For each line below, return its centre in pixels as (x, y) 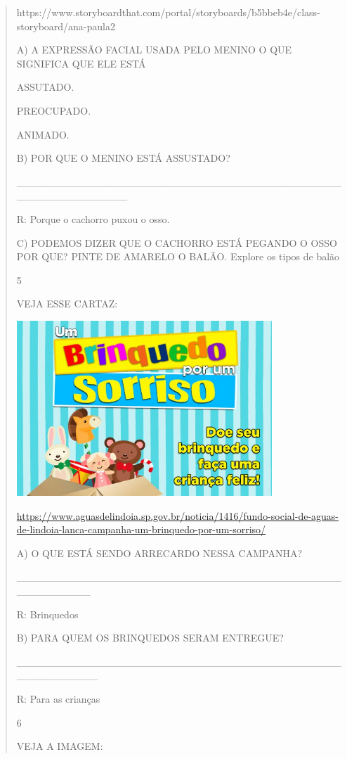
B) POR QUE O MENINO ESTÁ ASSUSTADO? (123, 158)
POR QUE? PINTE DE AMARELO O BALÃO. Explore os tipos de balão (178, 256)
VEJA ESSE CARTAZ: (67, 304)
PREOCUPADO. (54, 110)
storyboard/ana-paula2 (66, 26)
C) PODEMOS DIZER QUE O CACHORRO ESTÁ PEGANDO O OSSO (177, 242)
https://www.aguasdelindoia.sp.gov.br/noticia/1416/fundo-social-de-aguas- (178, 515)
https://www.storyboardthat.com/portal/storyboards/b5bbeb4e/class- (168, 12)
